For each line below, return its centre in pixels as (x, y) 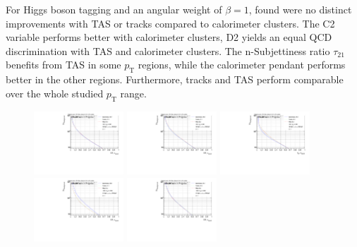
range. (133, 93)
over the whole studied (55, 93)
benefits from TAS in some (63, 65)
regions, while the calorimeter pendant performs (242, 65)
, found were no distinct (300, 9)
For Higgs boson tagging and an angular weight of (114, 9)
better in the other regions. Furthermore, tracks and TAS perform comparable (175, 79)
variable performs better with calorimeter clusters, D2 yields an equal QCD (169, 37)
